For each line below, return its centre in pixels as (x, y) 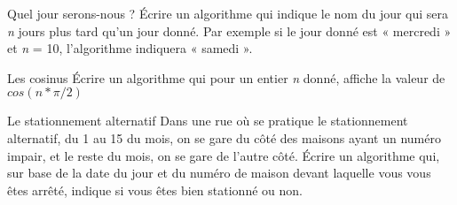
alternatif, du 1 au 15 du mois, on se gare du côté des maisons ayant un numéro (224, 137)
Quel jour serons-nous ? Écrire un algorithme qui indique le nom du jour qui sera (228, 13)
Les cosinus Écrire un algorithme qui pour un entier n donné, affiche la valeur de (226, 77)
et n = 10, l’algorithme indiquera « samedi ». (130, 48)
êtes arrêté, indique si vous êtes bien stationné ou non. (155, 190)
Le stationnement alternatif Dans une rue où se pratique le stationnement (208, 121)
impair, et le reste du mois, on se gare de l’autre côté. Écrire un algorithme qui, (224, 155)
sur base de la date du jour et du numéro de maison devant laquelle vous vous (219, 173)
